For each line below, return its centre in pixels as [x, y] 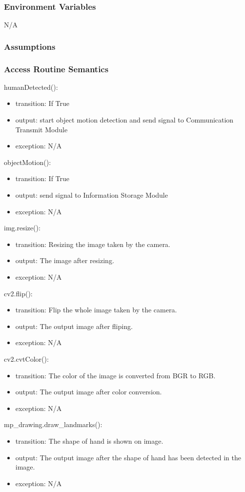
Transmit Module [41, 129]
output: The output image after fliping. [74, 326]
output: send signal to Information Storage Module [92, 195]
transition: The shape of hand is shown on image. [89, 441]
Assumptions [30, 46]
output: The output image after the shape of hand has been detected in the [128, 457]
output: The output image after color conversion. [89, 392]
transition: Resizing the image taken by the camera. [93, 244]
